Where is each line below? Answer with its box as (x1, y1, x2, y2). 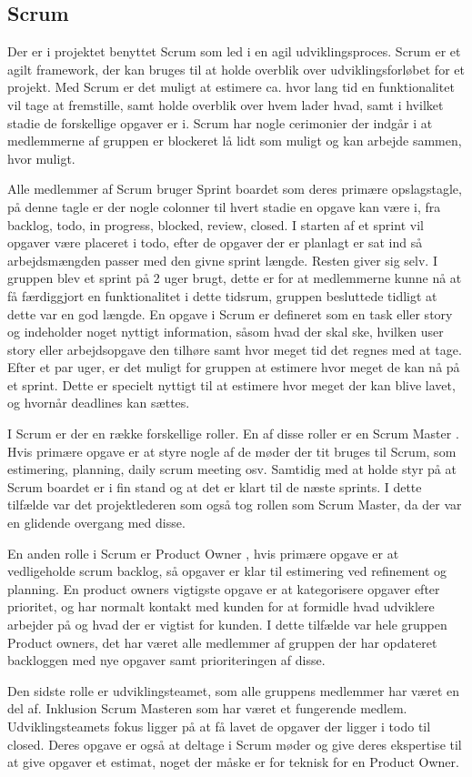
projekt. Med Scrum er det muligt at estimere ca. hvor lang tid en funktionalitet (7, 77, 455, 96)
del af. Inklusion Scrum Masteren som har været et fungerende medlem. (7, 699, 407, 718)
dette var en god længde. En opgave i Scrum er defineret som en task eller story (7, 304, 453, 323)
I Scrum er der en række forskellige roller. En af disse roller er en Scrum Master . (7, 424, 459, 443)
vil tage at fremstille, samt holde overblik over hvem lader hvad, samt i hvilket (7, 95, 444, 114)
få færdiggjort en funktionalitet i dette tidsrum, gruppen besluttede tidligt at (7, 286, 437, 305)
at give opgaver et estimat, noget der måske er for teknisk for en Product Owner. (7, 752, 459, 772)
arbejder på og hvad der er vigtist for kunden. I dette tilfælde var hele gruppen (7, 615, 447, 634)
